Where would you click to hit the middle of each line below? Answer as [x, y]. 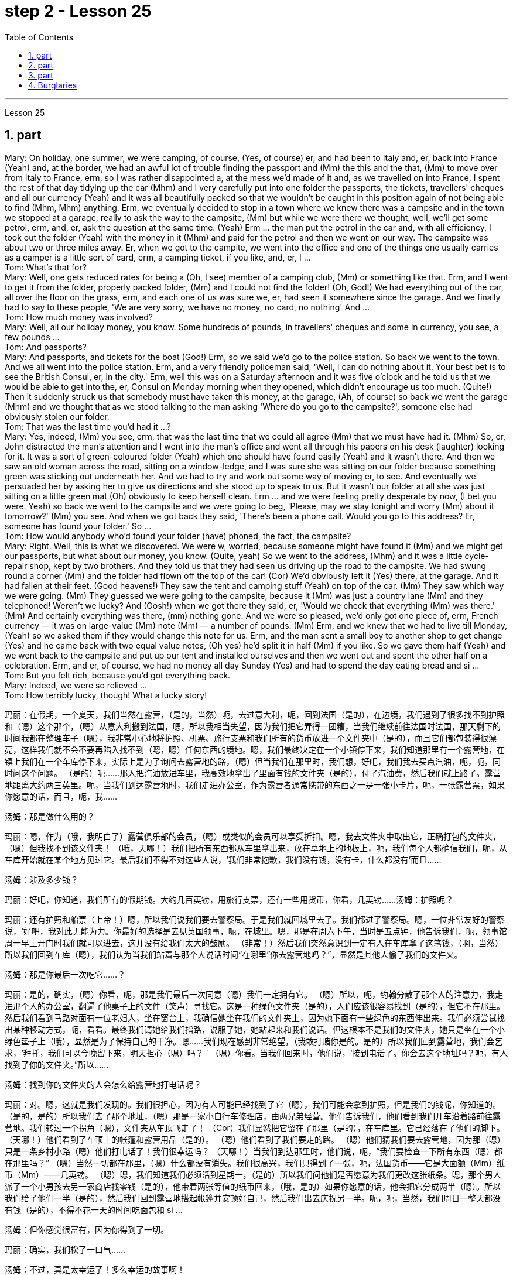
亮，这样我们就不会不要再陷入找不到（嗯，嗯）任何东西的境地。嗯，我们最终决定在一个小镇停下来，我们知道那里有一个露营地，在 [255, 749]
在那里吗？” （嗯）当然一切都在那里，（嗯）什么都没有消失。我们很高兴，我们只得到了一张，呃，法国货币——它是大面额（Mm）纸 [255, 1163]
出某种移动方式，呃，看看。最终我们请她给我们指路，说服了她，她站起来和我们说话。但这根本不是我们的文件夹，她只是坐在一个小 [255, 1029]
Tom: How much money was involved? [79, 317]
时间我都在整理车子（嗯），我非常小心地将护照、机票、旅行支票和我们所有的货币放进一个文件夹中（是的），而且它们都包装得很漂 [251, 738]
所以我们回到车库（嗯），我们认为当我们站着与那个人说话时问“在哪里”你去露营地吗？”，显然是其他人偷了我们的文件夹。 [234, 954]
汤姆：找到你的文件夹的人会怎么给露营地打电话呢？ [103, 1084]
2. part [41, 65]
